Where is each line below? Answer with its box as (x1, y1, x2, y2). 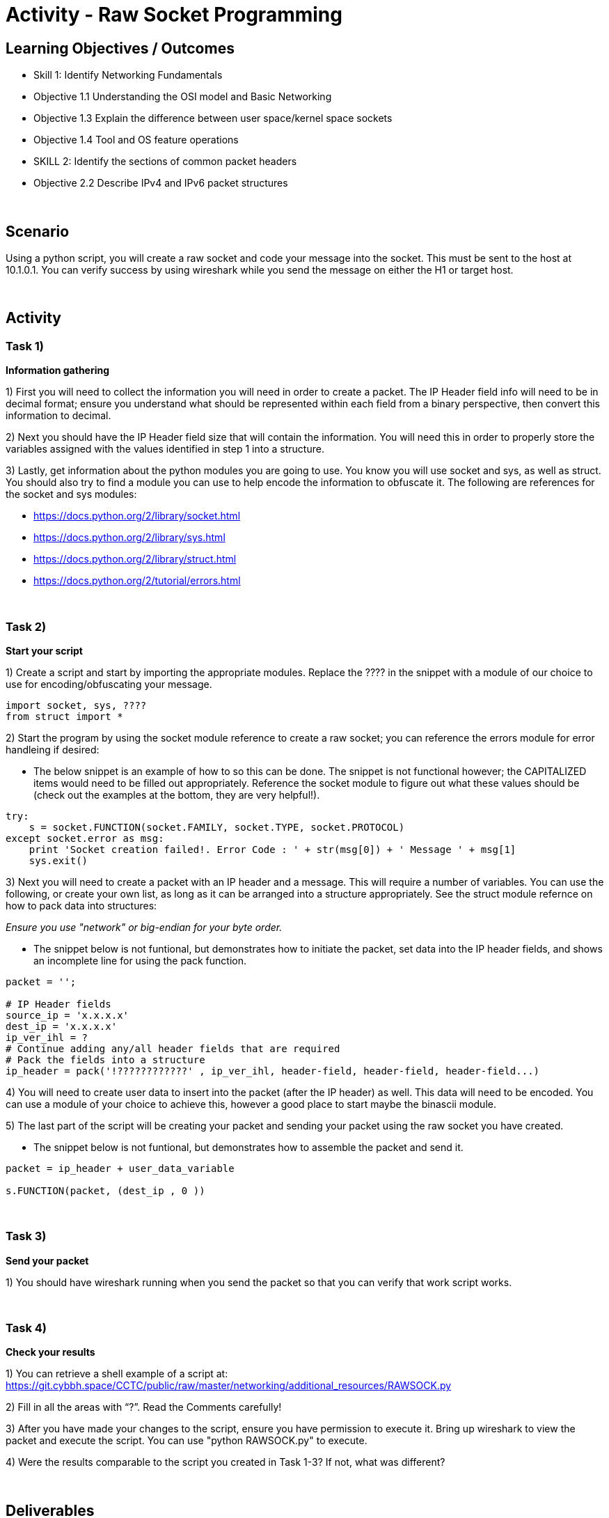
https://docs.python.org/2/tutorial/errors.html (33, 574, 241, 587)
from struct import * (6, 710, 123, 722)
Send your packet (6, 1254, 89, 1267)
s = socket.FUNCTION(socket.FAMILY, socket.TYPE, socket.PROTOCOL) (29, 821, 405, 833)
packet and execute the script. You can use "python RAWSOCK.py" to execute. (6, 1434, 367, 1447)
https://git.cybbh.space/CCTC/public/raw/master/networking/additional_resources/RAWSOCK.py (6, 1379, 452, 1392)
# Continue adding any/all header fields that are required (6, 1042, 340, 1054)
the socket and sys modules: (6, 488, 137, 501)
